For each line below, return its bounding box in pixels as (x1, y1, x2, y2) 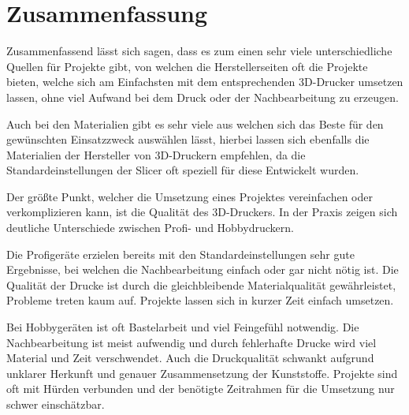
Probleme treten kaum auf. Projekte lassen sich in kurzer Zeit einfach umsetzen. (6, 292, 394, 308)
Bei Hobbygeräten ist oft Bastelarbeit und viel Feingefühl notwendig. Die (6, 319, 359, 335)
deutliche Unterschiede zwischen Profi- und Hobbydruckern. (6, 219, 294, 236)
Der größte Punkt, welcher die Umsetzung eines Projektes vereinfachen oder (6, 188, 373, 204)
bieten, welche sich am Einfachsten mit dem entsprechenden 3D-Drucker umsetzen (6, 73, 403, 90)
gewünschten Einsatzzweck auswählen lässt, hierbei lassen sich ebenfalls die (6, 131, 370, 148)
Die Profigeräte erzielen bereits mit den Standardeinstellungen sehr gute (6, 245, 355, 262)
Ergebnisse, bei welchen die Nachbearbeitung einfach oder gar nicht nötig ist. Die (6, 261, 399, 278)
